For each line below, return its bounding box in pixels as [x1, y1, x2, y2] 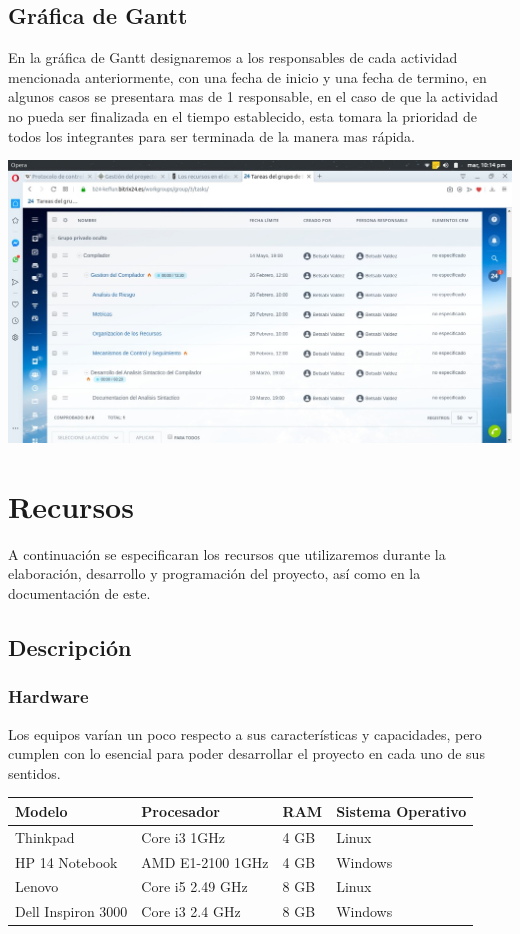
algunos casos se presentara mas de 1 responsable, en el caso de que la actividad [8, 86, 498, 107]
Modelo [15, 800, 68, 821]
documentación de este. [8, 583, 151, 604]
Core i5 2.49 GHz [141, 876, 248, 897]
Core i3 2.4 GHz [141, 901, 241, 922]
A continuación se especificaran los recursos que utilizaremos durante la [8, 543, 446, 564]
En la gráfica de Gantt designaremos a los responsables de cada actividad [8, 47, 458, 68]
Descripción [8, 632, 132, 663]
